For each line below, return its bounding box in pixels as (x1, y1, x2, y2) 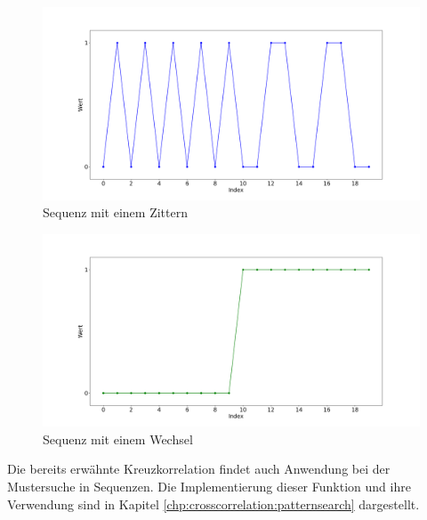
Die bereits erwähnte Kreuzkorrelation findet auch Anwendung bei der (7, 459, 391, 478)
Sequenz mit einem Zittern (43, 203, 188, 222)
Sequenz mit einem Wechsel (43, 429, 193, 448)
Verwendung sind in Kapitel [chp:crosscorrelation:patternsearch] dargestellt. (7, 494, 420, 513)
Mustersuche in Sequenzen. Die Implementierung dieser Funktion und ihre (7, 477, 411, 496)
